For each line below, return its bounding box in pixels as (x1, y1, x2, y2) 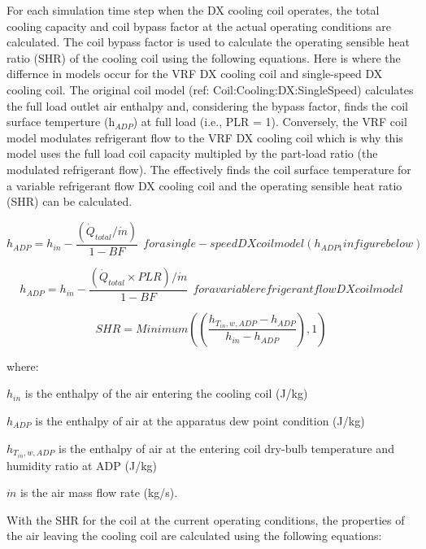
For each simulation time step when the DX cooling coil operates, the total (7, 2, 380, 18)
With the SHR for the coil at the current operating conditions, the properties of (7, 511, 405, 528)
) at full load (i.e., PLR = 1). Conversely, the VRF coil (133, 113, 407, 130)
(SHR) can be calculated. (7, 193, 133, 210)
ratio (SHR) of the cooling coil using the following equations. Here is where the (7, 49, 401, 66)
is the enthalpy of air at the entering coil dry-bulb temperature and (59, 439, 394, 456)
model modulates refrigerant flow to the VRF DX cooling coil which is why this (7, 129, 403, 146)
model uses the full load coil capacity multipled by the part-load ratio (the (7, 145, 378, 162)
